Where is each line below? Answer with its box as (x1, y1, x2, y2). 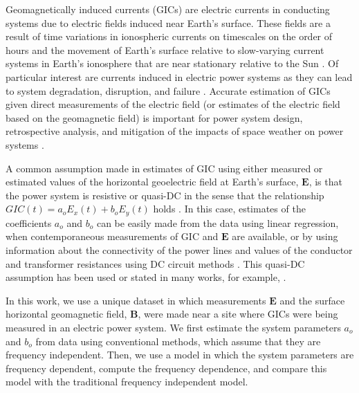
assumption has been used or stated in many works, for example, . (6, 270, 286, 284)
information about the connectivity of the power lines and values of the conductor (6, 242, 353, 257)
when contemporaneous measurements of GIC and (6, 229, 219, 244)
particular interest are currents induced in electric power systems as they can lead (6, 69, 353, 84)
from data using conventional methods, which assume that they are (35, 333, 321, 348)
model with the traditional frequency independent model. (6, 374, 248, 389)
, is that (309, 174, 342, 189)
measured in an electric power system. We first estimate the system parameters (6, 320, 341, 334)
